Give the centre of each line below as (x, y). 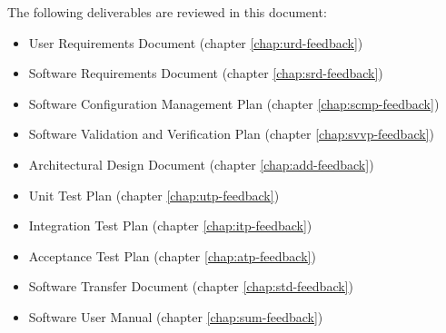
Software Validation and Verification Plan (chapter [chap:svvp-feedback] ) (231, 134)
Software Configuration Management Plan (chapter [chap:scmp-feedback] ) (234, 103)
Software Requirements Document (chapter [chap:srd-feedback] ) (206, 73)
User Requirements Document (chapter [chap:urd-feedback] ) (196, 42)
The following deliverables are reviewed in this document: (167, 12)
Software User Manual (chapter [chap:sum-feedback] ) (176, 316)
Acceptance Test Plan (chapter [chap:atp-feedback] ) (172, 255)
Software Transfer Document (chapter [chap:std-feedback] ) (191, 286)
